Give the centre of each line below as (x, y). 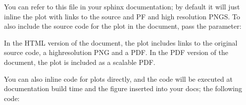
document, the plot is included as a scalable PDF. (80, 62)
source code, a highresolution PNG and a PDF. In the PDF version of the (116, 52)
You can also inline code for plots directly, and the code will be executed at (118, 79)
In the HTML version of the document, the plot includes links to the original (121, 42)
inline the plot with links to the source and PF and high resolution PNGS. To (122, 16)
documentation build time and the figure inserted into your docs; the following (123, 88)
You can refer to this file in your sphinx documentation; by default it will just (122, 6)
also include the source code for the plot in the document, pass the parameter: (123, 26)
